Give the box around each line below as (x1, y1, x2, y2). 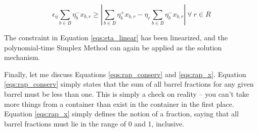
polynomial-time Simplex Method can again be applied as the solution (4, 42, 222, 52)
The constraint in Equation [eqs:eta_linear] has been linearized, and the (4, 32, 228, 42)
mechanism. (4, 52, 40, 62)
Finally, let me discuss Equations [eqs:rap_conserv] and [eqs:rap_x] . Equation (4, 69, 246, 79)
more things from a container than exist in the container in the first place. (4, 98, 234, 109)
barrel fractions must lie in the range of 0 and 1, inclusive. (4, 118, 185, 128)
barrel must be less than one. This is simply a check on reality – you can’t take (4, 88, 249, 99)
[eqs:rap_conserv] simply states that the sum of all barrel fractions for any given (4, 79, 254, 89)
